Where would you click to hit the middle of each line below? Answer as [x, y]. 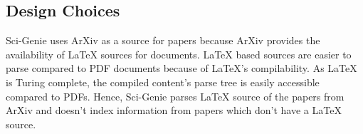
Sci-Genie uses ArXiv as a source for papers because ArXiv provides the [163, 40]
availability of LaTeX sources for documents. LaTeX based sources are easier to [179, 54]
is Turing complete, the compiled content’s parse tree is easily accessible [163, 82]
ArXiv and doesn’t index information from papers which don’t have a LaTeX [174, 110]
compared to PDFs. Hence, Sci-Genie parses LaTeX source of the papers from [175, 96]
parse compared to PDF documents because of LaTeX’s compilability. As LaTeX [181, 68]
